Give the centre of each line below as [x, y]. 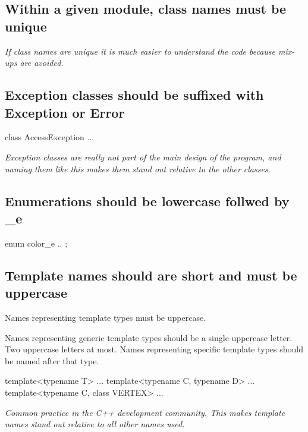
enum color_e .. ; [36, 243]
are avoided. [42, 63]
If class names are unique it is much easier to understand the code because [140, 51]
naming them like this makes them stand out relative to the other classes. [138, 168]
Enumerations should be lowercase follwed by [147, 201]
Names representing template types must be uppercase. [106, 317]
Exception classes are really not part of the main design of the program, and [143, 157]
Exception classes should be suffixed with [134, 95]
